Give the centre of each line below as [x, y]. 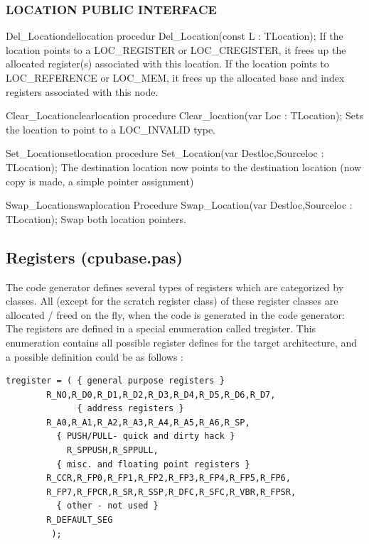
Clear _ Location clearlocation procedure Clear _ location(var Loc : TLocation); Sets [184, 115]
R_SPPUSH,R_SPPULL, [112, 451]
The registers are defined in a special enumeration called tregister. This [161, 328]
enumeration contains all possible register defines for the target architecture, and [182, 342]
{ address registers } [130, 409]
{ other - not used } [107, 506]
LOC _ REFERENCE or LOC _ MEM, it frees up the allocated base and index [175, 77]
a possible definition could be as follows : [95, 356]
